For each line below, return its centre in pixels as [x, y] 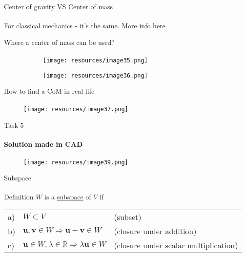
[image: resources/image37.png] [76, 109]
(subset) [128, 217]
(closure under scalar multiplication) [176, 245]
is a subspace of [68, 197]
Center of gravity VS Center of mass [59, 6]
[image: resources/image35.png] [95, 60]
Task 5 [14, 125]
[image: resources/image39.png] [76, 162]
